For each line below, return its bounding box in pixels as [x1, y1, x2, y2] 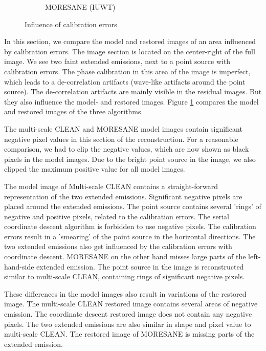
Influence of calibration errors [25, 18, 117, 29]
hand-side [4, 261, 34, 272]
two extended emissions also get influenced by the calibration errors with [4, 241, 232, 252]
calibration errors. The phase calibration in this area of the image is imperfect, [4, 66, 251, 76]
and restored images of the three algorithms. [4, 106, 143, 117]
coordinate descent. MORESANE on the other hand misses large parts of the [4, 251, 246, 262]
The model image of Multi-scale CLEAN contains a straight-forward [4, 180, 218, 191]
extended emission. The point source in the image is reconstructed [36, 261, 244, 272]
